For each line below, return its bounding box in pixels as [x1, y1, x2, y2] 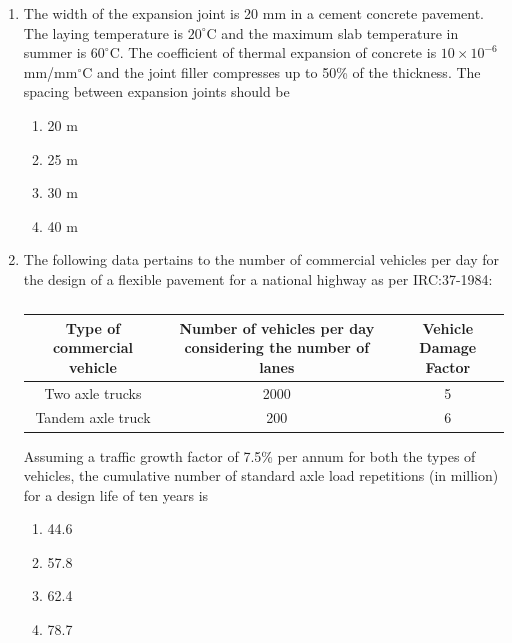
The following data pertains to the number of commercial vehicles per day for [23, 249, 499, 270]
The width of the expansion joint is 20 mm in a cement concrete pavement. [23, 3, 484, 23]
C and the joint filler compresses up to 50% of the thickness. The [82, 61, 481, 82]
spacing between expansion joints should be [23, 81, 290, 102]
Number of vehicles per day [179, 317, 375, 338]
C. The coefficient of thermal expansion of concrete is [109, 42, 437, 63]
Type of [65, 317, 121, 338]
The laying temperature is [23, 22, 184, 43]
